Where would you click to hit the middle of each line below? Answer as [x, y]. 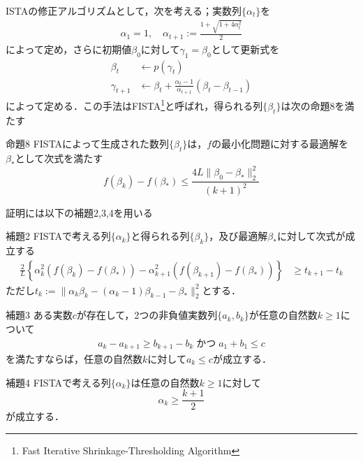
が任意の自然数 [283, 315]
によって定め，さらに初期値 [69, 49]
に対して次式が [311, 236]
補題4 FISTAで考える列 [58, 382]
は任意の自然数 [165, 382]
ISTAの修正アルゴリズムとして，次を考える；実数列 [124, 10]
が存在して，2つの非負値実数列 [147, 315]
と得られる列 [160, 236]
